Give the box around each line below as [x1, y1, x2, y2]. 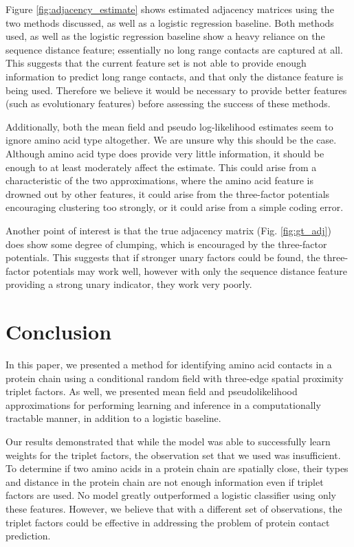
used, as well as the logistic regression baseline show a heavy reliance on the [5, 29, 325, 43]
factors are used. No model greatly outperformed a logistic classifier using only [5, 488, 336, 502]
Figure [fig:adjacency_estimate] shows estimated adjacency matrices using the [5, 2, 334, 16]
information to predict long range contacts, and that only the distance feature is [5, 69, 344, 83]
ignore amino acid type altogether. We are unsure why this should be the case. [5, 133, 337, 147]
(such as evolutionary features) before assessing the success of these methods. [5, 96, 331, 111]
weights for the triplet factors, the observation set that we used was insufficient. [5, 447, 341, 462]
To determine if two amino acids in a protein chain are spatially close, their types [5, 461, 349, 476]
